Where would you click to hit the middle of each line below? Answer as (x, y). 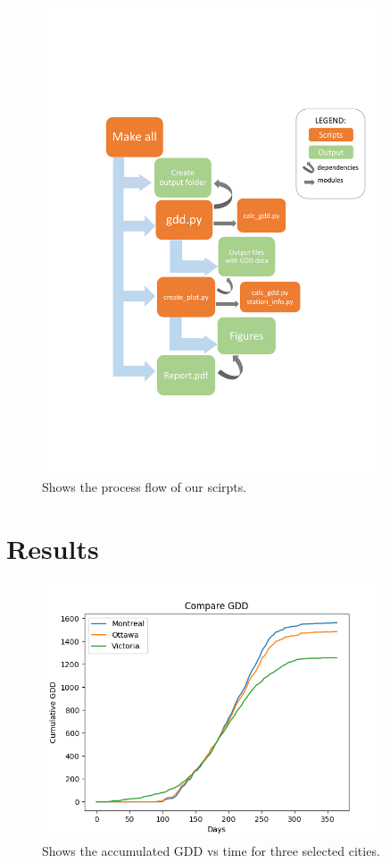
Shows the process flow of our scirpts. (145, 486)
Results (53, 548)
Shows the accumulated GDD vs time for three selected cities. (211, 851)
